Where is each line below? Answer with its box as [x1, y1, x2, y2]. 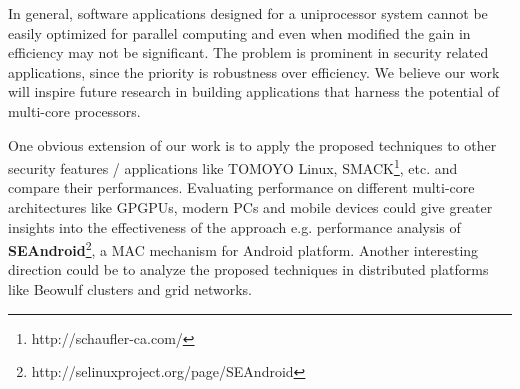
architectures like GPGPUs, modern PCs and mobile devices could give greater [8, 197, 493, 217]
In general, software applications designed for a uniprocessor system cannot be [8, 3, 488, 23]
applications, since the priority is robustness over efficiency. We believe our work [8, 61, 500, 82]
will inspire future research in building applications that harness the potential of [8, 81, 500, 102]
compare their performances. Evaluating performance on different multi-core [8, 177, 475, 198]
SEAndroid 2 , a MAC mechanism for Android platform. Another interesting [8, 237, 479, 260]
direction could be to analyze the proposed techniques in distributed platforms [8, 259, 489, 280]
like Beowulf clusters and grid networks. [8, 279, 252, 300]
